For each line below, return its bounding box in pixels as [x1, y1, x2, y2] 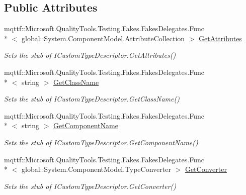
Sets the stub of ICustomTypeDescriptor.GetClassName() [4, 93, 180, 104]
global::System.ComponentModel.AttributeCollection [21, 33, 185, 43]
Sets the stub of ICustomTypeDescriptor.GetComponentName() [4, 137, 198, 147]
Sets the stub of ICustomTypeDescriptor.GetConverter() [4, 180, 177, 191]
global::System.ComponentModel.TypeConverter [21, 164, 171, 174]
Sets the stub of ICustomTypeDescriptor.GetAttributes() [4, 50, 176, 60]
